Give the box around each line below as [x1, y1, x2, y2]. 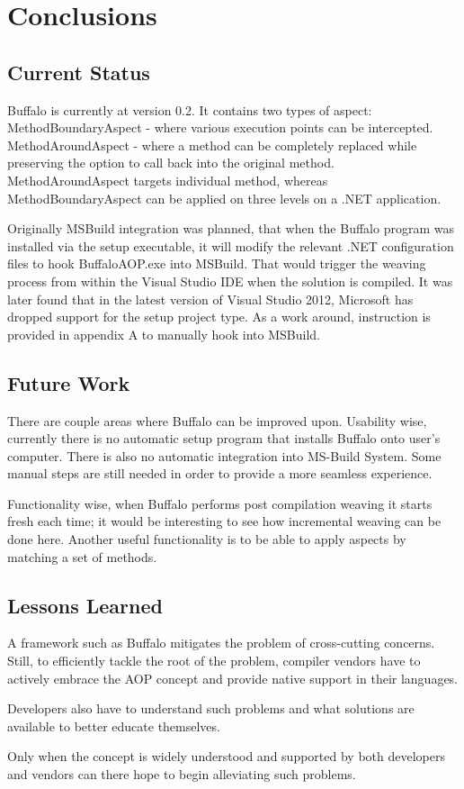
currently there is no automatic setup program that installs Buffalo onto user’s [7, 429, 441, 448]
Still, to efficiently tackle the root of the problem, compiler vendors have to [7, 651, 421, 670]
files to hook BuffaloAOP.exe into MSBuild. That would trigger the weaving [7, 254, 426, 273]
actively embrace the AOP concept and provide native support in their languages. [7, 668, 459, 687]
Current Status [7, 58, 150, 86]
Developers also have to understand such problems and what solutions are [7, 699, 415, 718]
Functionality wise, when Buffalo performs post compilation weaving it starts [7, 494, 433, 512]
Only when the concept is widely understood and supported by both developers [7, 747, 445, 766]
